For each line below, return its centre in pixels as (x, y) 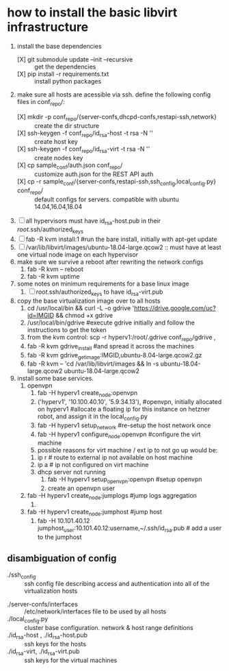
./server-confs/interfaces (43, 605)
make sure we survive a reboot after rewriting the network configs (110, 262)
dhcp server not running (71, 472)
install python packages (68, 81)
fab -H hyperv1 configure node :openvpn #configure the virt (119, 435)
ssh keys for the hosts (55, 644)
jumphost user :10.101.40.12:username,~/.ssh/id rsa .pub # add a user (130, 529)
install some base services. (55, 379)
